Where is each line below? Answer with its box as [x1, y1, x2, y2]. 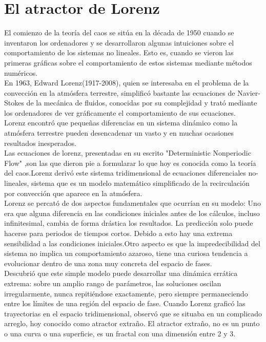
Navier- [237, 87, 260, 98]
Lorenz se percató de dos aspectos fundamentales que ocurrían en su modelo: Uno [4, 198, 261, 208]
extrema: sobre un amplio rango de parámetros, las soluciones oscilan [4, 277, 221, 288]
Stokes [4, 97, 24, 108]
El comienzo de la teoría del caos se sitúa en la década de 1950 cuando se [4, 27, 234, 38]
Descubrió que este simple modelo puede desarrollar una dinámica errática [4, 268, 238, 279]
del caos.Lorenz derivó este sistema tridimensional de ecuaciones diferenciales [4, 167, 246, 178]
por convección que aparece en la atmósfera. [4, 187, 142, 198]
